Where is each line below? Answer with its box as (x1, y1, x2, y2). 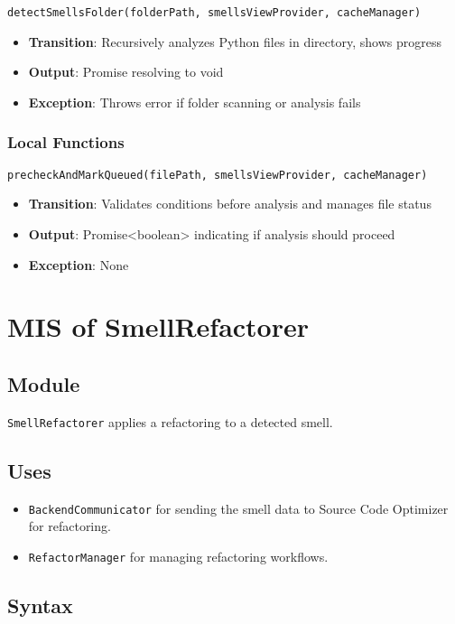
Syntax (7, 591, 73, 619)
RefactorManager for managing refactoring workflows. (28, 546, 329, 565)
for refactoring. (28, 517, 111, 536)
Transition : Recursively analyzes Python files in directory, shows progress (28, 32, 441, 51)
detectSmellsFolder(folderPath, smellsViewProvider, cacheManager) (7, 6, 422, 19)
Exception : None (28, 255, 129, 274)
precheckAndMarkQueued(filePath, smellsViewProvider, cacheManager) (7, 168, 428, 182)
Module (7, 369, 80, 397)
